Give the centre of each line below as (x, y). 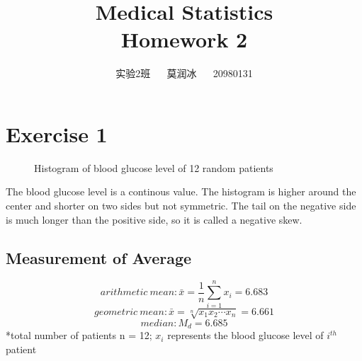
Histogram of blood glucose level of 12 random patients (154, 167)
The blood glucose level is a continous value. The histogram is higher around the (181, 191)
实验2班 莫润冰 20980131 (184, 73)
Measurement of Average (99, 257)
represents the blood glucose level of (245, 335)
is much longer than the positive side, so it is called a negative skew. (154, 219)
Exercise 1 (57, 133)
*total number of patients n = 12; (79, 335)
